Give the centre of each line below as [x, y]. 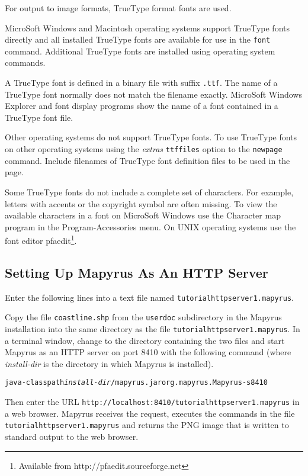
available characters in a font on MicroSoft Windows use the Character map [143, 215]
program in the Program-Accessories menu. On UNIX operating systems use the [150, 226]
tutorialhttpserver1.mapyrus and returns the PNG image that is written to [147, 425]
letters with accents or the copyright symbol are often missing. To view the [141, 203]
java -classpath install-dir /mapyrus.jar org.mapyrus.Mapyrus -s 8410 [136, 383]
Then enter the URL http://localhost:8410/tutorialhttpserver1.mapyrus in [152, 402]
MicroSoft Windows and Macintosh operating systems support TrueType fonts [147, 28]
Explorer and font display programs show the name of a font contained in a [142, 106]
